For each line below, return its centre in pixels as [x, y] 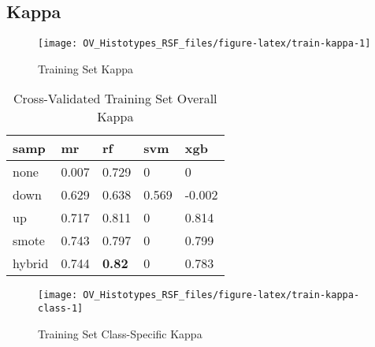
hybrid [31, 263]
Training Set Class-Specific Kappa [120, 333]
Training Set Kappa [86, 68]
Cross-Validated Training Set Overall [115, 99]
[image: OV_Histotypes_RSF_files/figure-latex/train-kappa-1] [204, 44]
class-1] [61, 309]
